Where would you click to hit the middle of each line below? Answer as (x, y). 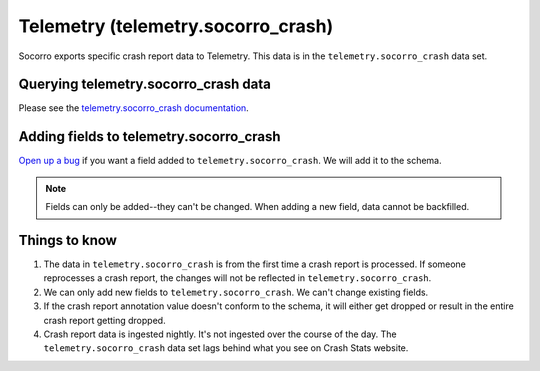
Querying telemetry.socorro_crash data (145, 84)
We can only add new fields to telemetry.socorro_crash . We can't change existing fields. (236, 292)
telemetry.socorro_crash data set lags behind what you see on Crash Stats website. (226, 348)
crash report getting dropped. (104, 320)
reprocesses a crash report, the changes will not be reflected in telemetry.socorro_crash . (237, 278)
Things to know (67, 240)
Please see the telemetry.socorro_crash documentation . (133, 108)
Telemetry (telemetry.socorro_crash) (176, 26)
